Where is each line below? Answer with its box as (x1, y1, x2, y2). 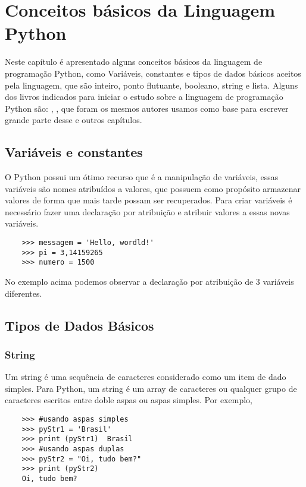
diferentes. (5, 287, 42, 299)
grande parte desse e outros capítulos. (5, 114, 142, 126)
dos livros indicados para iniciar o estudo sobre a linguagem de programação (5, 90, 283, 103)
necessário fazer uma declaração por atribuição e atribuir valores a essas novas (5, 205, 290, 218)
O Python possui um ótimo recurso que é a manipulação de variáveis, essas (5, 171, 279, 183)
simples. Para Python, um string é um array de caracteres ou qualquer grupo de (5, 382, 297, 394)
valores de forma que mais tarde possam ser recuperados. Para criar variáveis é (5, 194, 292, 206)
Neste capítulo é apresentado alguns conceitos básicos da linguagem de (5, 55, 263, 68)
